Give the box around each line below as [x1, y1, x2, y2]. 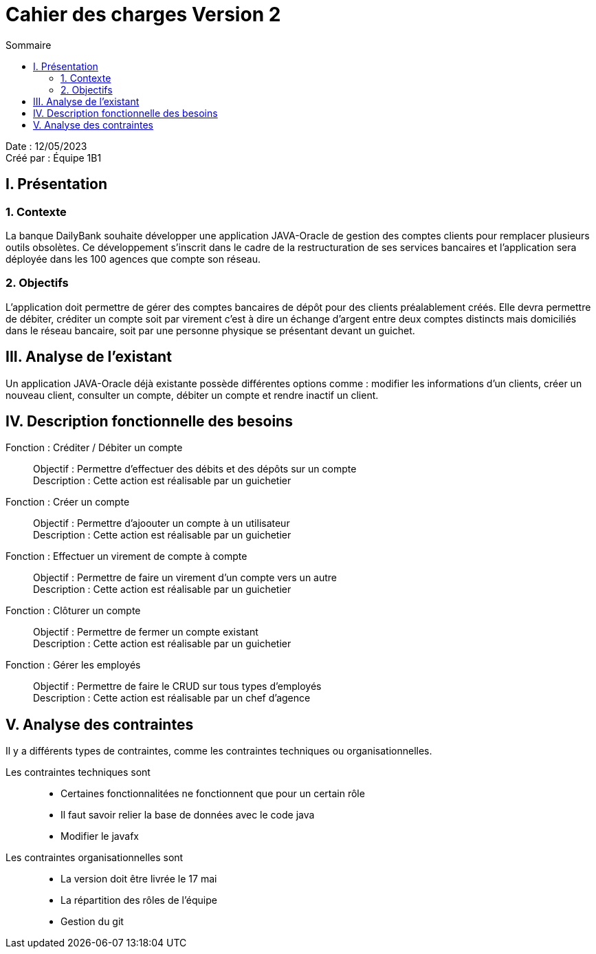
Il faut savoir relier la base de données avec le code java [60, 809, 315, 821]
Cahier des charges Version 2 [5, 3, 281, 26]
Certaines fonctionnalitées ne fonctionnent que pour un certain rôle [60, 788, 365, 800]
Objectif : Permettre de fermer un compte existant [33, 626, 258, 638]
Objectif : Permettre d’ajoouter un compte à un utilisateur [33, 517, 290, 530]
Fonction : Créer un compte [5, 496, 130, 508]
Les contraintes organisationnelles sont [5, 852, 184, 864]
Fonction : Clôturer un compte [5, 605, 141, 617]
